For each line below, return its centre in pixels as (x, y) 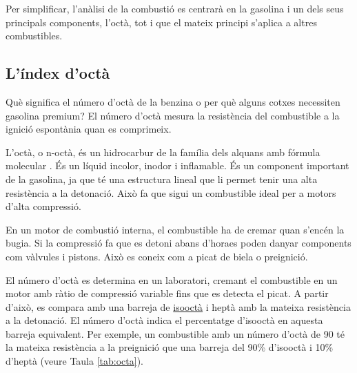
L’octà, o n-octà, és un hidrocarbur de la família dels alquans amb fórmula (163, 152)
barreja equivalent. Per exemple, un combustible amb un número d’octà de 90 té (175, 333)
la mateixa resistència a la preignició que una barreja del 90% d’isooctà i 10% (170, 347)
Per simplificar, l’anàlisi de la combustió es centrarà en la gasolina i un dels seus (175, 8)
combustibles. (34, 36)
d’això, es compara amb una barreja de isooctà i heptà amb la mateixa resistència (178, 306)
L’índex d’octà (58, 73)
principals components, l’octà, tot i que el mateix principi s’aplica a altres (161, 22)
